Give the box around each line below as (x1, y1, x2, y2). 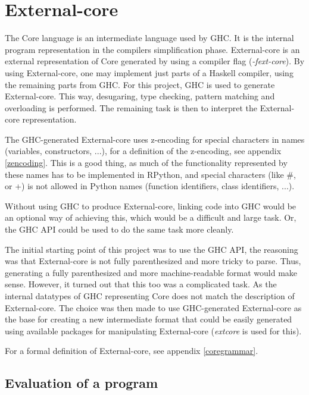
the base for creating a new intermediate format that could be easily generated (5, 313, 292, 325)
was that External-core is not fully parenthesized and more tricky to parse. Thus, (5, 255, 301, 267)
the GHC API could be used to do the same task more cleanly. (5, 223, 234, 236)
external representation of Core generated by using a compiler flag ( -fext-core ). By (5, 55, 305, 67)
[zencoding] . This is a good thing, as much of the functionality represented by (5, 156, 288, 169)
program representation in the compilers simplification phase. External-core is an (5, 43, 300, 55)
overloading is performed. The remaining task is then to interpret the (5, 101, 257, 114)
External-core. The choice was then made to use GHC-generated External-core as (5, 301, 302, 314)
